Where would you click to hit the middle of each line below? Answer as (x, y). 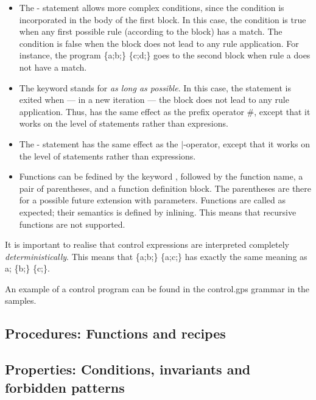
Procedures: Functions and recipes (115, 333)
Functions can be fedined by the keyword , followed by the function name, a (161, 176)
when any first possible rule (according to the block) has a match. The (151, 31)
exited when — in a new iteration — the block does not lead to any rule (154, 100)
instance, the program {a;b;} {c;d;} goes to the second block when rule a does (165, 55)
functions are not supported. (72, 224)
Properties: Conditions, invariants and (128, 369)
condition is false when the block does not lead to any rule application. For (159, 43)
